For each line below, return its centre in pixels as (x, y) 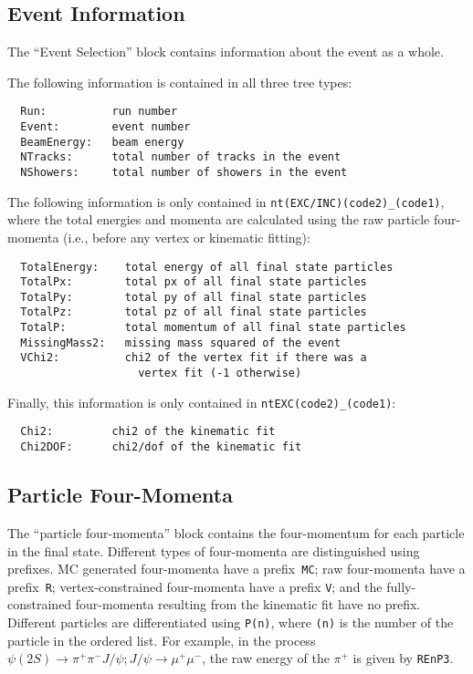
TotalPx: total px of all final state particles (194, 282)
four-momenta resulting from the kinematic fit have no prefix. (248, 604)
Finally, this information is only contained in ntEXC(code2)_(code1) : (202, 402)
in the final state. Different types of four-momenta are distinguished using (214, 550)
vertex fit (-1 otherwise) (220, 373)
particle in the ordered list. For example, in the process (162, 640)
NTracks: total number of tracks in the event (181, 157)
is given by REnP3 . (403, 658)
